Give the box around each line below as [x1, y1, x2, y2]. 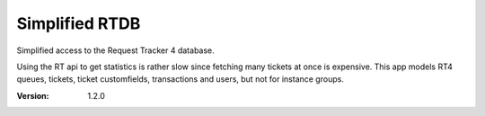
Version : [16, 90, 49, 101]
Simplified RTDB [16, 13, 141, 33]
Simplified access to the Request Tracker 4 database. [16, 45, 215, 56]
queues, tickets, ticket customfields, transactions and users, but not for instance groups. [16, 74, 345, 85]
